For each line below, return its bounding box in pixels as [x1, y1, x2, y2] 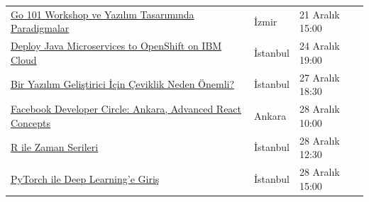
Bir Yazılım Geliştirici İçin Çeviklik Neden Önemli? [11, 77, 235, 91]
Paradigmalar [11, 21, 70, 35]
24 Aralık [299, 38, 340, 53]
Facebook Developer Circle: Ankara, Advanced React [11, 101, 242, 116]
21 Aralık [299, 6, 340, 21]
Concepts [11, 115, 51, 130]
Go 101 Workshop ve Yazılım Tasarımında [11, 6, 194, 21]
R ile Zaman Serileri [11, 140, 99, 155]
